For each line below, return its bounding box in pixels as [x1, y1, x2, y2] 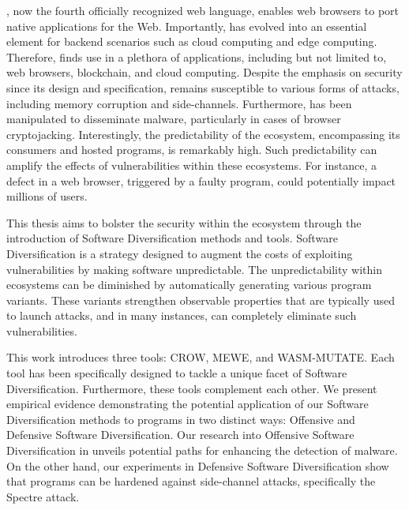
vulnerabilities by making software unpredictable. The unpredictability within [6, 261, 382, 277]
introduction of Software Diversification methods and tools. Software [6, 230, 338, 246]
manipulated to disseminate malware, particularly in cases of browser [6, 111, 341, 127]
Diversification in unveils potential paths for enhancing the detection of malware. [6, 442, 398, 459]
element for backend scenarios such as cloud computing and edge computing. [6, 33, 377, 50]
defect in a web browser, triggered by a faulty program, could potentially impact [6, 172, 396, 189]
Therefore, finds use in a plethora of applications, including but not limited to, [6, 48, 387, 65]
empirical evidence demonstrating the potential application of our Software [6, 396, 369, 412]
